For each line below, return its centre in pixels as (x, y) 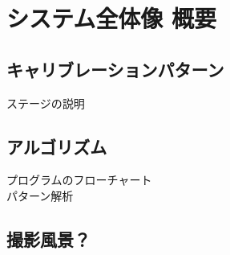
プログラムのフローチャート (79, 180)
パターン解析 (40, 195)
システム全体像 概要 (111, 18)
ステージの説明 (46, 103)
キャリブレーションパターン (115, 69)
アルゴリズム (57, 146)
